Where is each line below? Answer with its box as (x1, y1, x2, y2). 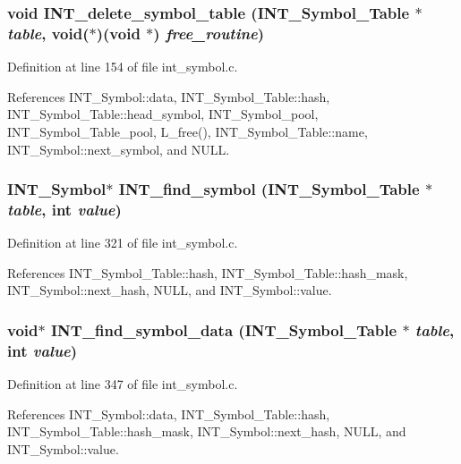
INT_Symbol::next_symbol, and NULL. (7, 139, 230, 158)
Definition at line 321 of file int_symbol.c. (7, 233, 238, 252)
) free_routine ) (153, 21, 265, 44)
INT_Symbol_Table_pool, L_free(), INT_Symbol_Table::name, (7, 122, 368, 140)
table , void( (7, 21, 90, 44)
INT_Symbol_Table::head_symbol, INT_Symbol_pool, (7, 105, 319, 123)
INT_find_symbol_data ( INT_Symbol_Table (50, 318, 397, 341)
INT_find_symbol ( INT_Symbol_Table (118, 178, 420, 200)
